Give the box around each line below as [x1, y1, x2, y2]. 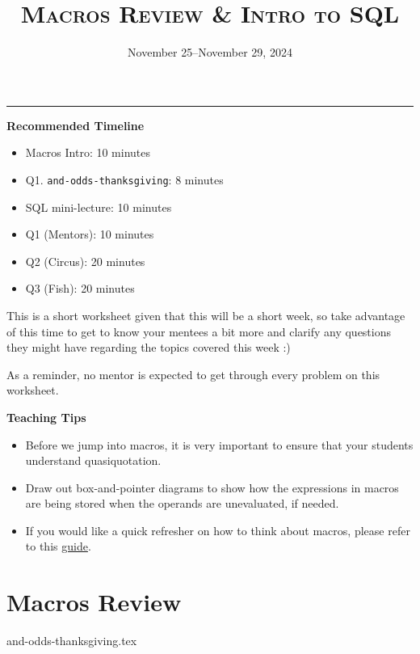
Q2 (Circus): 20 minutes [25, 252, 145, 269]
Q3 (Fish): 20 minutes [25, 280, 135, 297]
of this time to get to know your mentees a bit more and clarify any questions [6, 323, 391, 340]
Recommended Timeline [6, 116, 145, 133]
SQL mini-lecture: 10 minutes [25, 198, 172, 215]
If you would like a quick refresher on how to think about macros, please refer [25, 521, 410, 538]
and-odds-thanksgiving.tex [6, 632, 137, 649]
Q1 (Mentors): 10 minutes [25, 226, 154, 243]
